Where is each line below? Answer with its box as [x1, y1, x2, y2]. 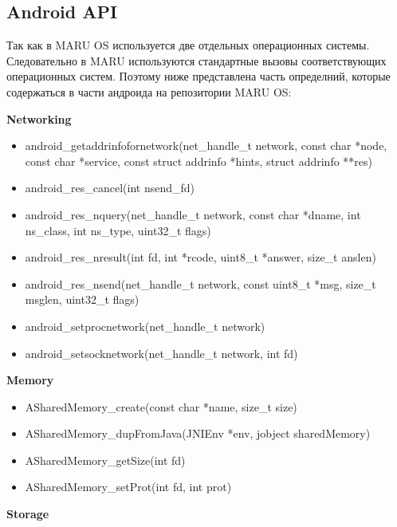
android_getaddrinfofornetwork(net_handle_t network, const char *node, [25, 137, 387, 154]
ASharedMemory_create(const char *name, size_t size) [25, 398, 297, 415]
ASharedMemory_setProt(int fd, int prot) [25, 478, 232, 495]
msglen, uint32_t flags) [25, 291, 140, 308]
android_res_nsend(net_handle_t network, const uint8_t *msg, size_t [25, 275, 376, 292]
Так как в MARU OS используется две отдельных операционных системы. [6, 37, 370, 53]
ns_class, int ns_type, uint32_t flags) [25, 222, 211, 238]
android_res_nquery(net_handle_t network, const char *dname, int [25, 206, 361, 222]
